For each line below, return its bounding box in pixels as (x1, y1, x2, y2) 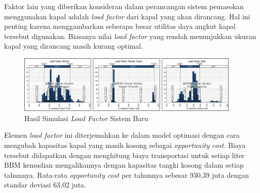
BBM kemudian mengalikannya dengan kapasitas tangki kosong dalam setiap (4, 160, 244, 170)
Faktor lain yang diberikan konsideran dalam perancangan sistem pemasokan (4, 1, 244, 11)
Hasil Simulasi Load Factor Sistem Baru (24, 112, 148, 123)
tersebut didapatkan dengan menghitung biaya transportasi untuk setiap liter (4, 149, 245, 160)
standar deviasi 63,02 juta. (4, 179, 86, 190)
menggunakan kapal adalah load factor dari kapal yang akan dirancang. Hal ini (4, 11, 250, 21)
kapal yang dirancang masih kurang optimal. (4, 41, 143, 51)
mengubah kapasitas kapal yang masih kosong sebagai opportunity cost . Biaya (4, 139, 246, 150)
